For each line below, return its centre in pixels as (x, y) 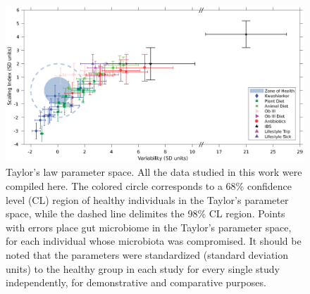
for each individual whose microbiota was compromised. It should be (154, 241)
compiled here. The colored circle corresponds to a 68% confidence (149, 185)
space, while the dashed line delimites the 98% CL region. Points (145, 213)
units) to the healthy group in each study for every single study (143, 268)
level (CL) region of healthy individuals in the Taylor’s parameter (147, 199)
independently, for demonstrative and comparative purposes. (136, 282)
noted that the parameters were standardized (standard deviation (147, 254)
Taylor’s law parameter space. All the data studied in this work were (154, 172)
